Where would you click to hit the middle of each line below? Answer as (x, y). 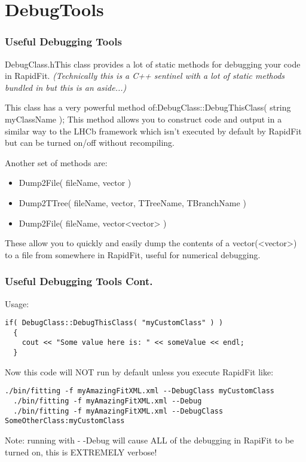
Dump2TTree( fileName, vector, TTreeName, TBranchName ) (132, 202)
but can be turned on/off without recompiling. (90, 143)
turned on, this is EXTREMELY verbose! (81, 452)
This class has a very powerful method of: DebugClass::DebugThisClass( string (148, 107)
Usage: (17, 303)
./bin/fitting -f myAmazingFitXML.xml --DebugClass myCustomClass (140, 391)
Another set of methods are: (56, 162)
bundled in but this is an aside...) (66, 87)
